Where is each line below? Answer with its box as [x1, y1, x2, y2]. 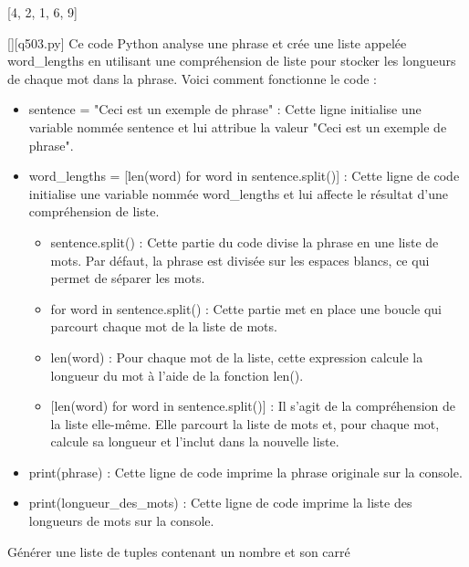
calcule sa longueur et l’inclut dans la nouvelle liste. [50, 432, 339, 451]
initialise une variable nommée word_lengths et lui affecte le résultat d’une [28, 184, 449, 203]
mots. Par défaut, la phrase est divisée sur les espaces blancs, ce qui [50, 250, 430, 269]
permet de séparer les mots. [50, 268, 205, 288]
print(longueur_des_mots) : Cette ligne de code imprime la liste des [28, 493, 412, 512]
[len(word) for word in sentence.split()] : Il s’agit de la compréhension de [50, 396, 455, 415]
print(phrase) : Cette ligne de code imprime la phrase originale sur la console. [28, 462, 463, 481]
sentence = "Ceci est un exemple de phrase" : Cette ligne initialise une [28, 100, 422, 119]
